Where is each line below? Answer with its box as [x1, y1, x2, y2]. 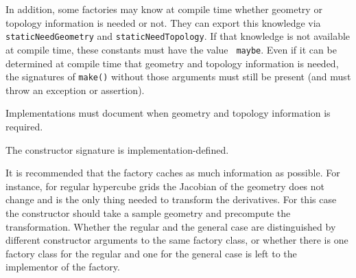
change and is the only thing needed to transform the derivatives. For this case [5, 192, 337, 207]
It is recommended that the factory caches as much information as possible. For [5, 165, 340, 180]
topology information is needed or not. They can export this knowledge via [5, 15, 321, 30]
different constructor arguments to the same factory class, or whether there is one [5, 233, 348, 247]
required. [5, 119, 43, 133]
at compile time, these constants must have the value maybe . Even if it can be [5, 42, 337, 56]
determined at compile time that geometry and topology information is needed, [5, 56, 339, 70]
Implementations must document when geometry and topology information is [5, 106, 331, 120]
